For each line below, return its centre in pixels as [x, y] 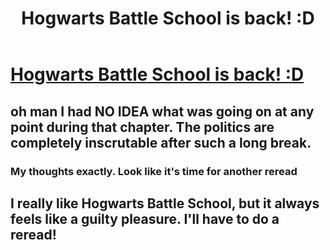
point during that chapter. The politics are [142, 127]
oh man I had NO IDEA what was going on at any [162, 111]
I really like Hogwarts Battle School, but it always [165, 203]
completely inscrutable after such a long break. [161, 142]
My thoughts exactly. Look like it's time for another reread [154, 171]
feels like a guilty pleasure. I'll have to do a [145, 218]
